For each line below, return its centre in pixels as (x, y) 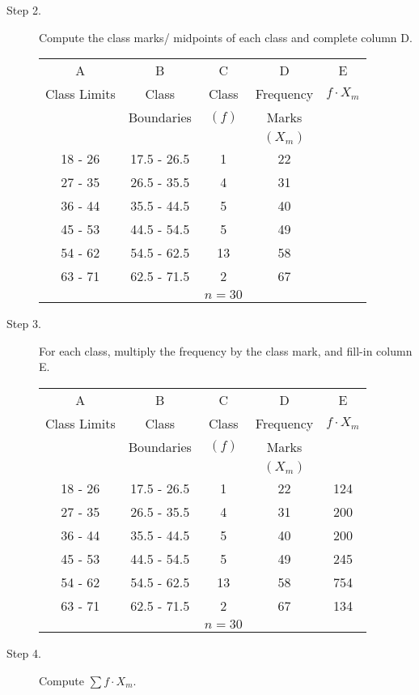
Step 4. (24, 652)
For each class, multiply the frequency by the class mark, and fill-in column (226, 350)
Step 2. (24, 10)
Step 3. (24, 324)
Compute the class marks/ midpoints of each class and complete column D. (226, 37)
